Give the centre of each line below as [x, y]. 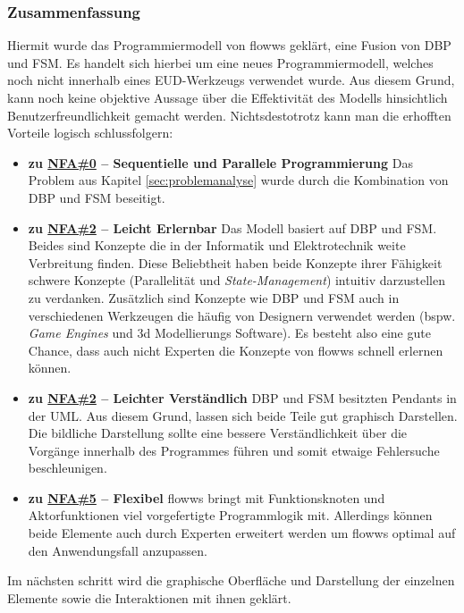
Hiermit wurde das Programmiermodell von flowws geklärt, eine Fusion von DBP [229, 45]
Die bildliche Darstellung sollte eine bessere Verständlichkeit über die [218, 433]
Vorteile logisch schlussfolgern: [90, 133]
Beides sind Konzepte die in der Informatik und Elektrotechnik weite [217, 245]
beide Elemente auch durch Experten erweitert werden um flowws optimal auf [242, 533]
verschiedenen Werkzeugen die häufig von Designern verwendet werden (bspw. [242, 315]
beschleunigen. [67, 468]
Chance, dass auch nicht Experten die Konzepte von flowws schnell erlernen [236, 350]
